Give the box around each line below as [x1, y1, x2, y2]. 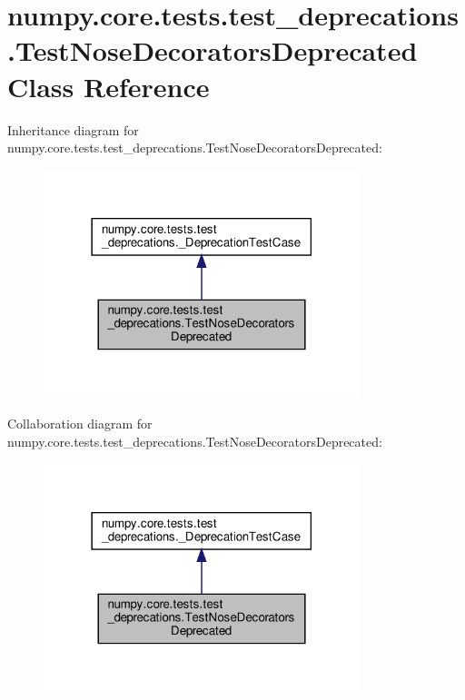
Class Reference [7, 67, 210, 104]
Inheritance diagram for [7, 120, 139, 139]
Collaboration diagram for [7, 414, 153, 433]
